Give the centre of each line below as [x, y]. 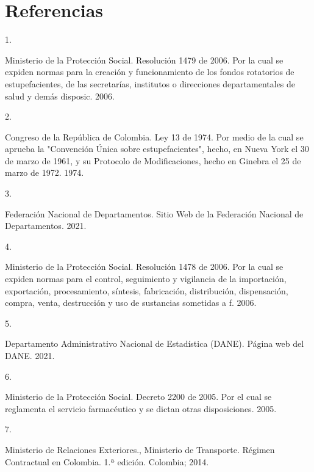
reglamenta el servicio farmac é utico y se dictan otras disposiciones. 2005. [141, 408]
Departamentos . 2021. [46, 226]
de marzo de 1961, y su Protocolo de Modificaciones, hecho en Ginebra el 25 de [153, 160]
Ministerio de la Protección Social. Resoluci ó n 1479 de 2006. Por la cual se [144, 60]
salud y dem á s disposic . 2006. [60, 96]
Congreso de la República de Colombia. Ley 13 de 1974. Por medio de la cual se [154, 136]
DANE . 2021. [30, 355]
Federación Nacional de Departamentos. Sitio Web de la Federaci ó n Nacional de [154, 213]
